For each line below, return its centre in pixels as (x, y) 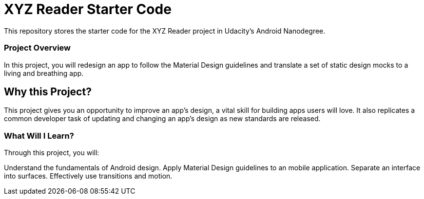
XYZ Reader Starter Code (88, 9)
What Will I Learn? (39, 136)
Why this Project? (48, 91)
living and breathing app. (44, 73)
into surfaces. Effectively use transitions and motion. (88, 176)
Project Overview (38, 48)
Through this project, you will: (52, 153)
